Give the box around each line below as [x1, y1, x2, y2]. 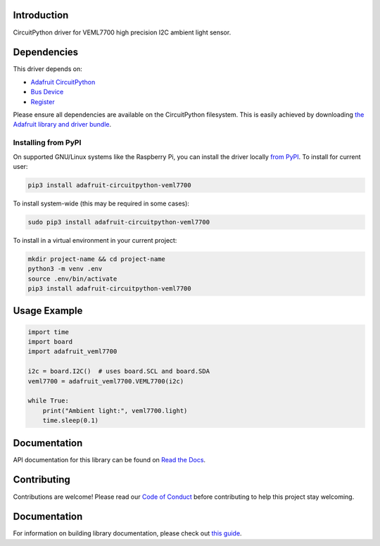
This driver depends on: [13, 65, 82, 73]
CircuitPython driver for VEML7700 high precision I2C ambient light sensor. [13, 28, 232, 37]
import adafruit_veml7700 [27, 348, 118, 355]
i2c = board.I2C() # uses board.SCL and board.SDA [27, 367, 210, 376]
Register [30, 97, 56, 106]
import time [27, 328, 70, 336]
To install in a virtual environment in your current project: [13, 236, 177, 244]
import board [27, 338, 73, 345]
